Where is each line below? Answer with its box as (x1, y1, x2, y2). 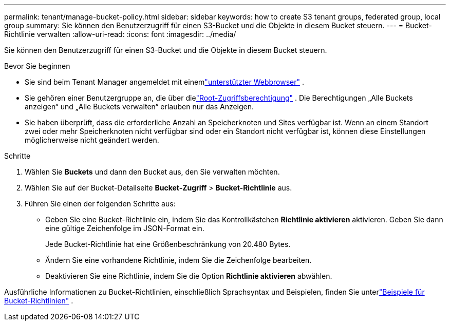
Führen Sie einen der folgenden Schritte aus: (25, 199, 176, 208)
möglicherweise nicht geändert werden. (25, 136, 159, 144)
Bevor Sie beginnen (4, 62, 70, 70)
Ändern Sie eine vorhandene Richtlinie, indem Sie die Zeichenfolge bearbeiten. (45, 256, 312, 264)
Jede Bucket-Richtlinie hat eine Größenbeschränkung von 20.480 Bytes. (45, 240, 291, 248)
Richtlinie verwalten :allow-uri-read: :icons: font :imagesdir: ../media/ (4, 30, 236, 39)
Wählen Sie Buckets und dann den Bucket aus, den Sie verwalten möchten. (25, 167, 280, 176)
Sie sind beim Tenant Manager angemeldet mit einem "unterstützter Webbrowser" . (25, 78, 305, 86)
